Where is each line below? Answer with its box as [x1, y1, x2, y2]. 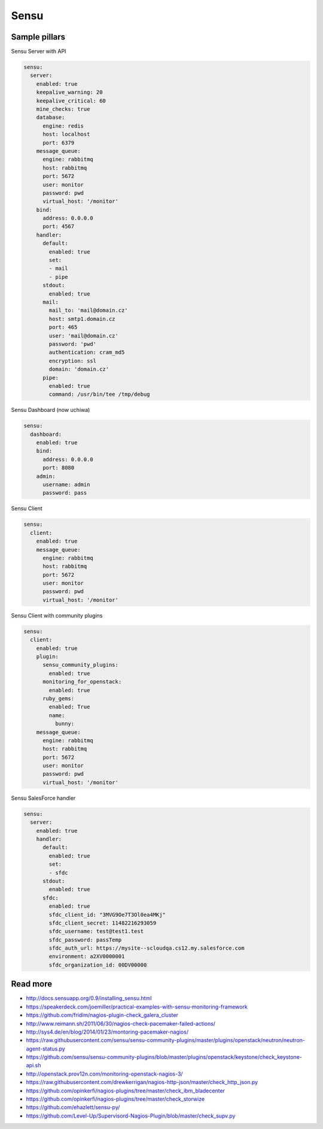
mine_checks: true [36, 106, 90, 112]
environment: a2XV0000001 [48, 953, 125, 960]
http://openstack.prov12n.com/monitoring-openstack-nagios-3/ [26, 1070, 183, 1077]
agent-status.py [26, 1045, 65, 1052]
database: [36, 114, 65, 121]
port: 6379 [42, 139, 75, 146]
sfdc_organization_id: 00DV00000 [48, 961, 147, 968]
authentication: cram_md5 [48, 349, 125, 356]
